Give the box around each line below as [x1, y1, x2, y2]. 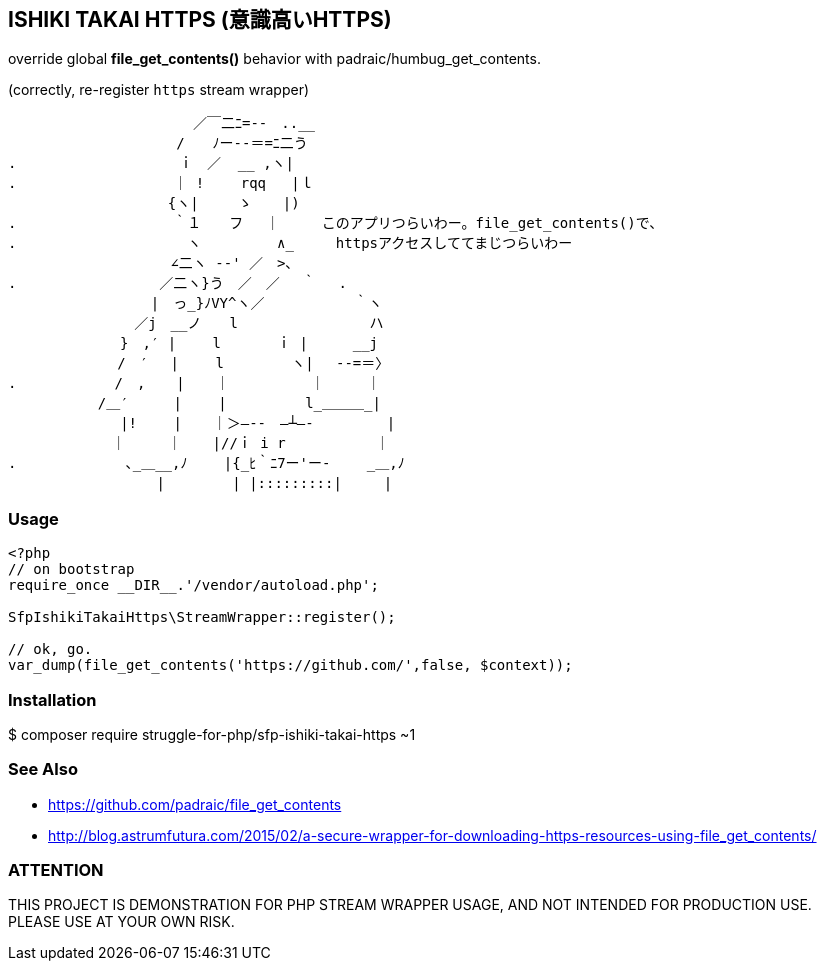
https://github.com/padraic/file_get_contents [48, 795, 342, 813]
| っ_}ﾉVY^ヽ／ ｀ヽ [150, 295, 383, 312]
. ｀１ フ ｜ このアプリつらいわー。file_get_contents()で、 [8, 215, 657, 232]
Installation [8, 689, 97, 710]
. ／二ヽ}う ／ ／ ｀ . [8, 275, 347, 292]
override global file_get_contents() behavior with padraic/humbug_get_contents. [8, 50, 541, 68]
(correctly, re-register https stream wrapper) [8, 81, 310, 99]
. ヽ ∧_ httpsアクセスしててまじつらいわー [8, 235, 573, 252]
